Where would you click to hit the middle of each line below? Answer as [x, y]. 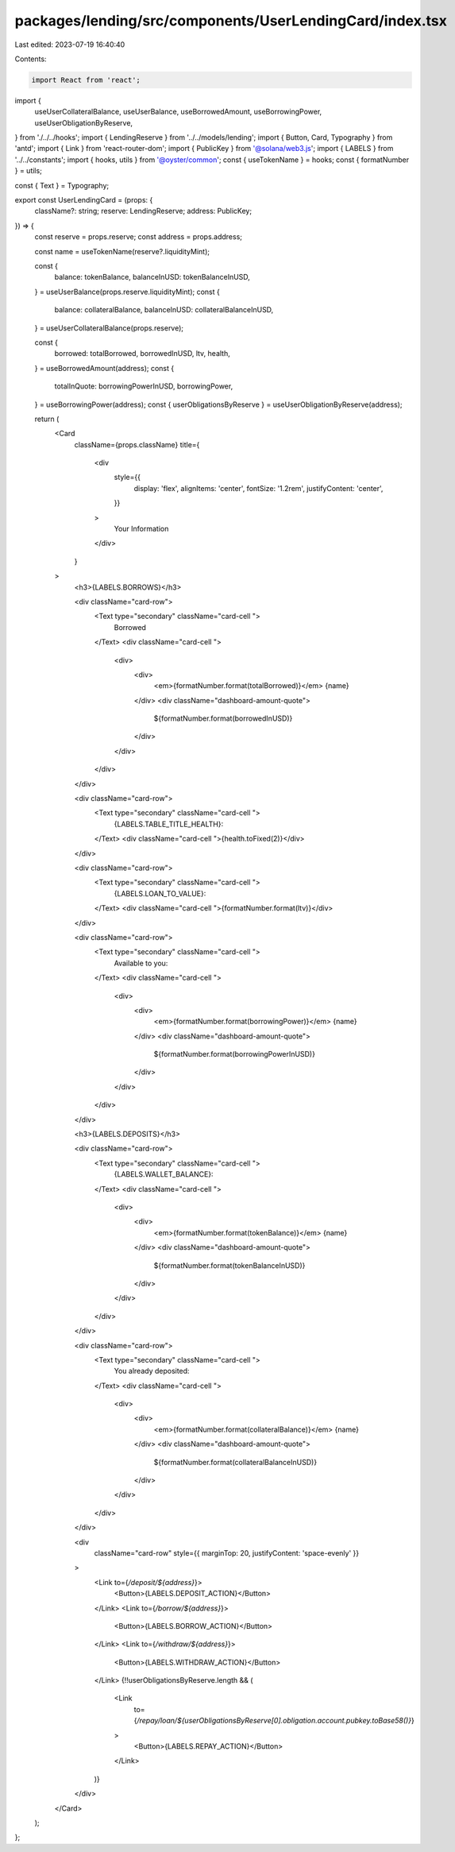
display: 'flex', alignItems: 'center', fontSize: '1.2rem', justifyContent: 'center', [258, 488]
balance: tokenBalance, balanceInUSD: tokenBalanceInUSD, [152, 277]
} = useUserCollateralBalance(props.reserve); [109, 328]
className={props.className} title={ [137, 444]
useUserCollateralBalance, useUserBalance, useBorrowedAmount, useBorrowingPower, [178, 112]
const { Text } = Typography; [62, 185]
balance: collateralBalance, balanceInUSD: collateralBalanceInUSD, [164, 310]
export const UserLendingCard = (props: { [84, 200]
